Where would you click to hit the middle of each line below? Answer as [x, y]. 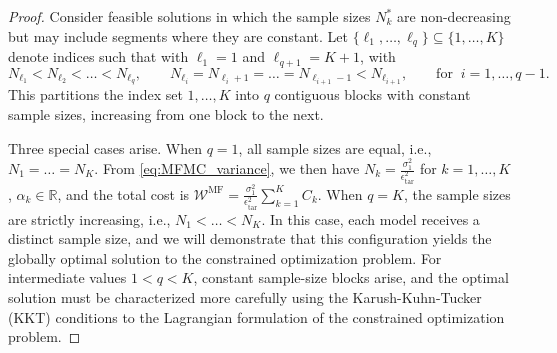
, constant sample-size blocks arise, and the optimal [351, 277]
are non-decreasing [454, 16]
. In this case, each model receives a [370, 218]
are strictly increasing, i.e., [89, 218]
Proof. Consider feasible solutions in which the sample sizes [189, 16]
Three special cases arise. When [105, 147]
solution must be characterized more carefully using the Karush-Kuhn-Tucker [245, 297]
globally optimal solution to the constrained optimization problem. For [225, 257]
